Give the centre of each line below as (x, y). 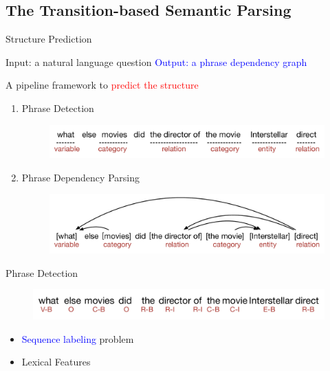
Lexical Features (56, 362)
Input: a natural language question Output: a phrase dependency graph (156, 61)
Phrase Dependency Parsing (80, 177)
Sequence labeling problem (78, 338)
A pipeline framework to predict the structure (102, 85)
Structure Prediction (49, 39)
